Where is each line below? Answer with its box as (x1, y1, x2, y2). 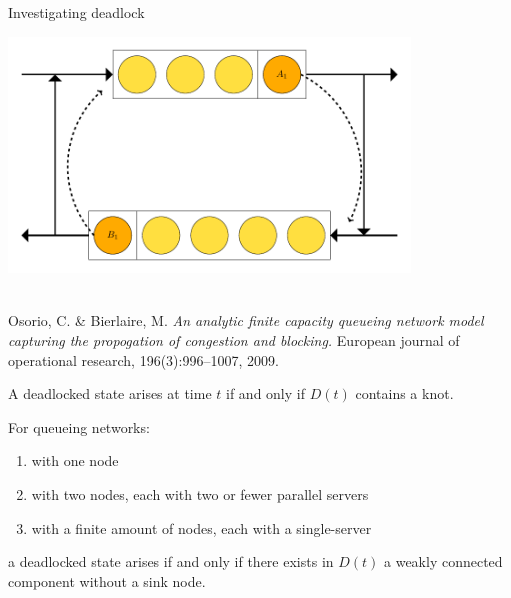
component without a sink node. (8, 570, 206, 591)
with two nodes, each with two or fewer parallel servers (31, 483, 369, 504)
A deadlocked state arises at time (8, 383, 212, 404)
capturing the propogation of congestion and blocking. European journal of (8, 330, 460, 350)
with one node (31, 450, 119, 471)
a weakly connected (384, 551, 503, 572)
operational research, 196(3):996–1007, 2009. (8, 349, 279, 370)
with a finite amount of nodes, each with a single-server (31, 517, 372, 538)
